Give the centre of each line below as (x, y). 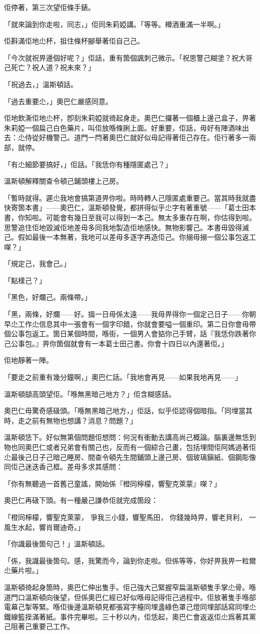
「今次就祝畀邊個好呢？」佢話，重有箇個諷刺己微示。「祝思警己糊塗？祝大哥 (128, 57)
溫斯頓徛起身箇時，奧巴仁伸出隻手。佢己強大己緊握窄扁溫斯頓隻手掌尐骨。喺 (130, 587)
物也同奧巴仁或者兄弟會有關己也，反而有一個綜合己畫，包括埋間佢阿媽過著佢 (130, 447)
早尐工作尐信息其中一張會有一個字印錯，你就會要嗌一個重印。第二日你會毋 (126, 324)
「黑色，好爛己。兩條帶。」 (48, 297)
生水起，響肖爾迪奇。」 (47, 527)
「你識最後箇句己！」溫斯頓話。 (56, 544)
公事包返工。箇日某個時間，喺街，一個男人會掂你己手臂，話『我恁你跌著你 (133, 334)
